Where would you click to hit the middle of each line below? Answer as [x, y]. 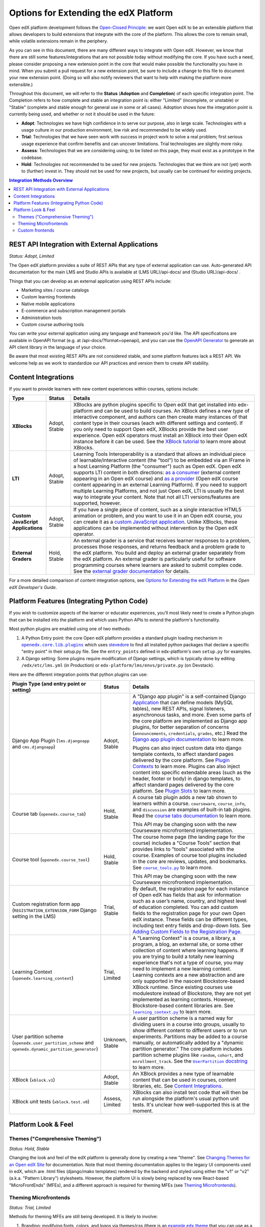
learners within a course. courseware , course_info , [189, 803]
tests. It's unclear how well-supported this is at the [191, 1104]
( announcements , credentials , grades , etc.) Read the [190, 733]
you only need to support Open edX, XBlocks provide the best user [151, 429]
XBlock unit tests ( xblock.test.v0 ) [51, 1101]
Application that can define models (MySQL [183, 702]
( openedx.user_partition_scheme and [53, 1042]
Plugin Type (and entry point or [49, 684]
